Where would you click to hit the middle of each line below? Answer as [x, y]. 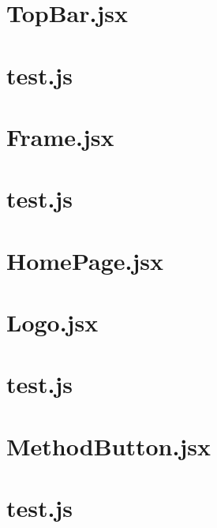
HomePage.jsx [85, 260]
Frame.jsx [60, 136]
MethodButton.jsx [108, 446]
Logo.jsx [52, 322]
